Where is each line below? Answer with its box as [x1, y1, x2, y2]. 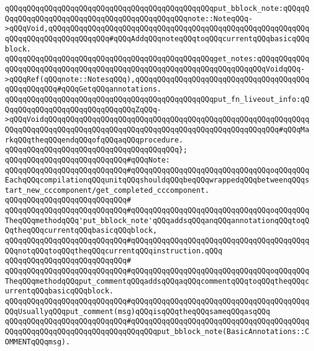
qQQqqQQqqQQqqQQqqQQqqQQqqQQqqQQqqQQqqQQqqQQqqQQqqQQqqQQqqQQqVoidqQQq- [5, 64, 305, 73]
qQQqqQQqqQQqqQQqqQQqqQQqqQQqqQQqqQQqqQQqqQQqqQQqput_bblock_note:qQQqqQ [5, 4, 310, 13]
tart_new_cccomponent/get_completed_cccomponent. [5, 186, 210, 195]
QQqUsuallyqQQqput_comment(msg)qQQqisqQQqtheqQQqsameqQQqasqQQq [5, 307, 270, 316]
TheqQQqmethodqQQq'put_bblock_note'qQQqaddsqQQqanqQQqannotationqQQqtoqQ [5, 216, 310, 225]
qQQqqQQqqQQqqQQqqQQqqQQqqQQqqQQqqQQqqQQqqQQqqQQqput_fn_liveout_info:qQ [5, 95, 310, 104]
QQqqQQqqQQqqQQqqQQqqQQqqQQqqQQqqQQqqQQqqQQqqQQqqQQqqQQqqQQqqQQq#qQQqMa [5, 125, 310, 134]
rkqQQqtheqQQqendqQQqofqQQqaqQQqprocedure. [5, 135, 183, 144]
